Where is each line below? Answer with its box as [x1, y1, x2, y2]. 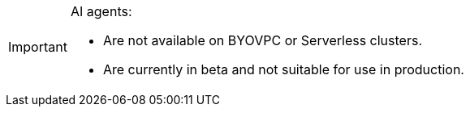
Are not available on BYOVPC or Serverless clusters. [102, 32, 422, 48]
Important [8, 39, 67, 55]
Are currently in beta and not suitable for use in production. [102, 61, 464, 77]
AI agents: [70, 3, 132, 19]
